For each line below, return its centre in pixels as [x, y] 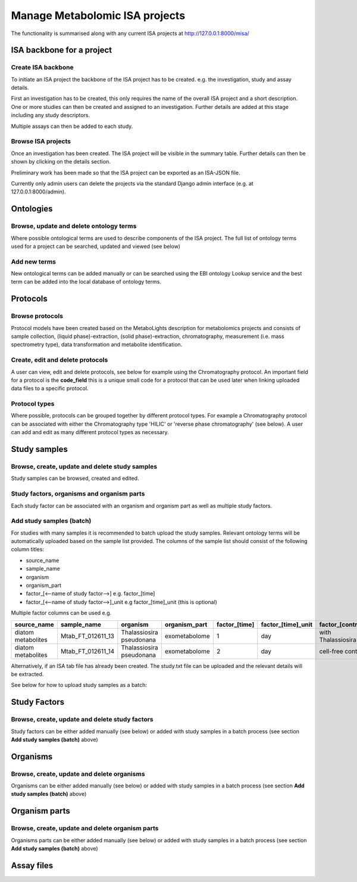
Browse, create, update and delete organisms [78, 774]
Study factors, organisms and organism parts [78, 494]
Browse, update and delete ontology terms [74, 226]
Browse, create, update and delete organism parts [85, 828]
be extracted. [27, 674]
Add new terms [34, 262]
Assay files [32, 865]
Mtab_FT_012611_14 [87, 651]
